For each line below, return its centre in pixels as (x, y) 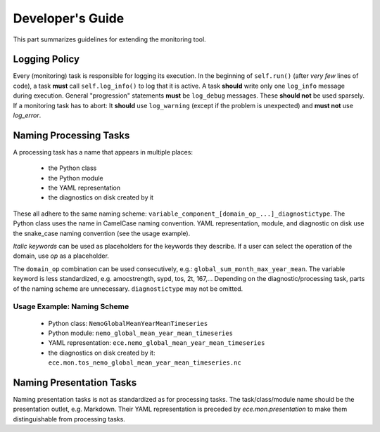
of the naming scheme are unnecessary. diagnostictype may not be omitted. (128, 289)
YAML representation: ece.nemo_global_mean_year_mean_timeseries (157, 343)
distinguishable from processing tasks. (69, 419)
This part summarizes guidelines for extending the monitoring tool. (110, 39)
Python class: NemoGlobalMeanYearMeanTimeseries (128, 323)
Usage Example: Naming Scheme (71, 307)
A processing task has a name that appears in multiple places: (103, 152)
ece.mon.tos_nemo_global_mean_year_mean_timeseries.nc (145, 363)
